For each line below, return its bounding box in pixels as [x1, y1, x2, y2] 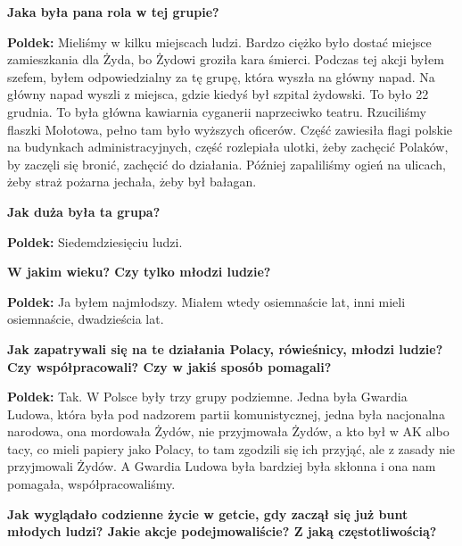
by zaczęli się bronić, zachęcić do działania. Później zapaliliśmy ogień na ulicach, [7, 154, 446, 173]
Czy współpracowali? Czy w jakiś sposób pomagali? [7, 357, 332, 376]
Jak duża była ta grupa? [7, 202, 161, 220]
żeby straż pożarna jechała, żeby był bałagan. [7, 172, 257, 191]
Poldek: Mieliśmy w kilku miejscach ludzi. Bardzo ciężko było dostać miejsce [7, 32, 432, 51]
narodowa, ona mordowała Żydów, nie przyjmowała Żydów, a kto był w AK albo [7, 422, 450, 441]
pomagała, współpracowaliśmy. [7, 475, 176, 493]
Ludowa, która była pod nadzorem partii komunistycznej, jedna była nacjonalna [7, 404, 445, 423]
